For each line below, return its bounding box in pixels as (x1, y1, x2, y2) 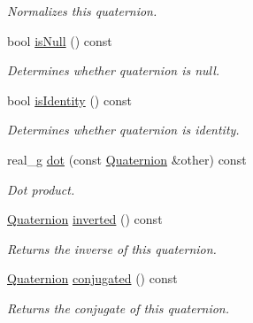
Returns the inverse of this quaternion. (7, 239, 217, 258)
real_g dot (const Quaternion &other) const (7, 150, 247, 168)
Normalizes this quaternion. (7, 2, 157, 19)
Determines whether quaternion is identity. (7, 120, 240, 139)
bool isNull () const (7, 31, 112, 50)
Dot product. (7, 180, 75, 198)
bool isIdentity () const (7, 90, 132, 109)
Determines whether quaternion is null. (7, 61, 220, 80)
